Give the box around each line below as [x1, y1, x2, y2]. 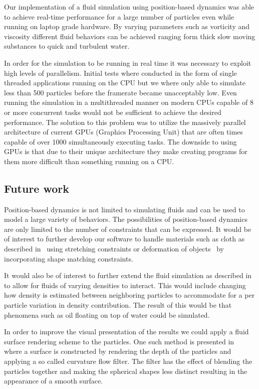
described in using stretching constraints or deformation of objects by [4, 243, 224, 254]
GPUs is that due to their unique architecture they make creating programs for [4, 146, 247, 157]
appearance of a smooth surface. [4, 375, 103, 386]
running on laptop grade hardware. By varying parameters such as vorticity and [4, 21, 249, 32]
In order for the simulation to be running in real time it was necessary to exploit [4, 57, 251, 68]
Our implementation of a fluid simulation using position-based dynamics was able [4, 2, 254, 12]
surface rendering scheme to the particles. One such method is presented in [4, 336, 234, 346]
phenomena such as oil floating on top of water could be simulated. [4, 309, 210, 320]
